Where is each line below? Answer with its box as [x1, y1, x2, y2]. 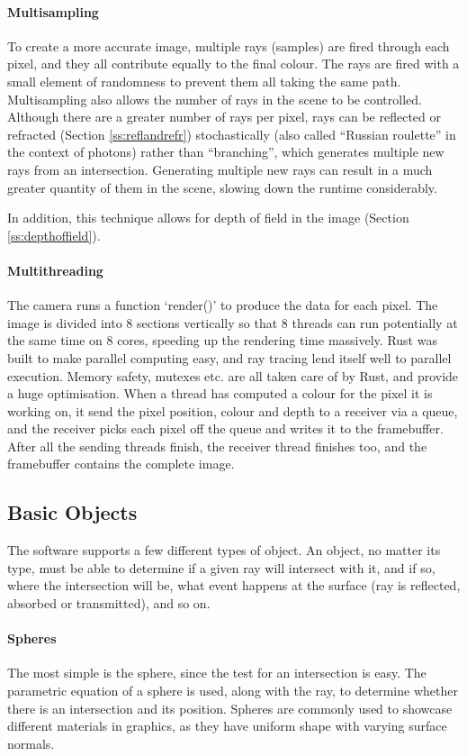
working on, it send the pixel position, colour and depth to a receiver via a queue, [7, 401, 458, 420]
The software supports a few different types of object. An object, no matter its [7, 541, 441, 560]
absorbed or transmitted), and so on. [7, 594, 211, 613]
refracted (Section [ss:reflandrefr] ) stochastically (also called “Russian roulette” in [7, 124, 456, 143]
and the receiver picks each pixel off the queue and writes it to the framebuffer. [7, 419, 444, 438]
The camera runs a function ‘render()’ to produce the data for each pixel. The [7, 296, 438, 314]
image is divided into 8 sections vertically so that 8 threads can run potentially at [7, 313, 458, 332]
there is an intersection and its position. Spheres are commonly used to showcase [7, 698, 453, 717]
